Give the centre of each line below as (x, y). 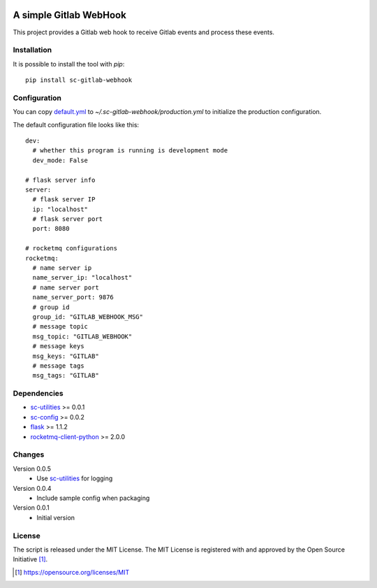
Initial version (56, 517)
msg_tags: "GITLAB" (66, 375)
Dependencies (38, 394)
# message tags (58, 366)
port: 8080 (51, 229)
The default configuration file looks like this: (76, 124)
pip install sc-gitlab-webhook (79, 80)
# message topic (60, 327)
